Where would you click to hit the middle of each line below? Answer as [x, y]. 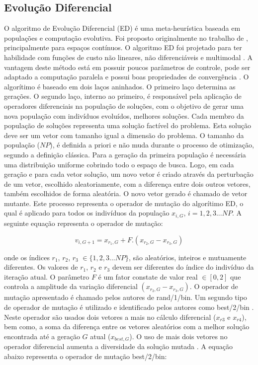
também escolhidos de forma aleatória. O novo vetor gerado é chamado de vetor [126, 193]
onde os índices [27, 257]
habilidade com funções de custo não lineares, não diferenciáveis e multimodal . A [129, 57]
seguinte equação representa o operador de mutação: [84, 223]
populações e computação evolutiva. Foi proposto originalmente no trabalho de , [126, 37]
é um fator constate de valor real [148, 276]
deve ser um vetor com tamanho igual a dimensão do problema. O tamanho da [124, 135]
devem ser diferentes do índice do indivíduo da [183, 267]
